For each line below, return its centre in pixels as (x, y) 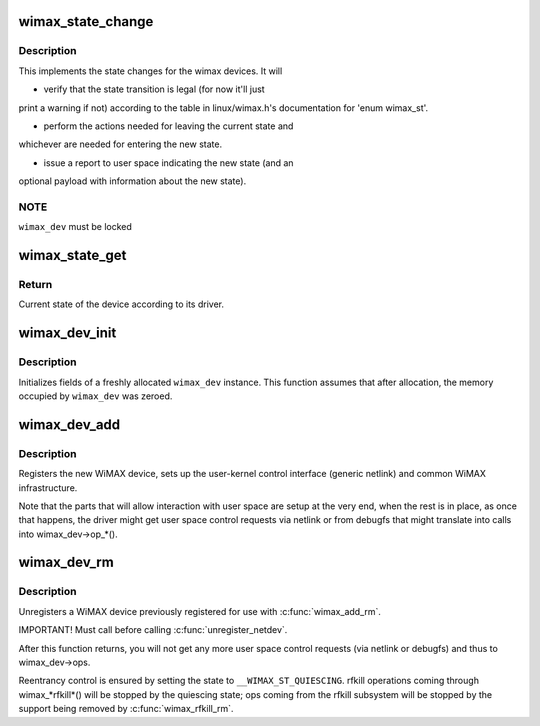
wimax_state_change (86, 21)
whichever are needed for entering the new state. (120, 144)
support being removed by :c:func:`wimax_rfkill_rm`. (126, 709)
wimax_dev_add (69, 424)
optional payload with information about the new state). (132, 181)
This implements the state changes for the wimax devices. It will (150, 71)
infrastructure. (48, 487)
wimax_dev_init (67, 333)
